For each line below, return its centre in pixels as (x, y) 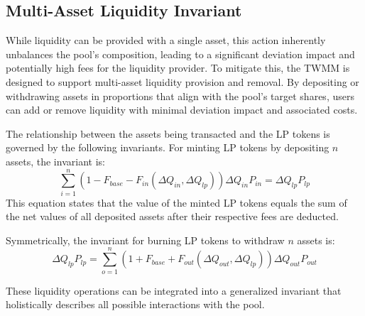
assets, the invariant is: (55, 161)
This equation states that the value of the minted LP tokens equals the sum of (176, 202)
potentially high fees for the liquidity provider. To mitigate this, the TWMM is (178, 68)
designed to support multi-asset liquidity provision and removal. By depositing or (182, 81)
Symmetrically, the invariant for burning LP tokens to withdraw (145, 240)
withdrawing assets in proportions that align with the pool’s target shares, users (180, 96)
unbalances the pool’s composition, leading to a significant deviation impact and (180, 54)
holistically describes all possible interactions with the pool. (135, 304)
